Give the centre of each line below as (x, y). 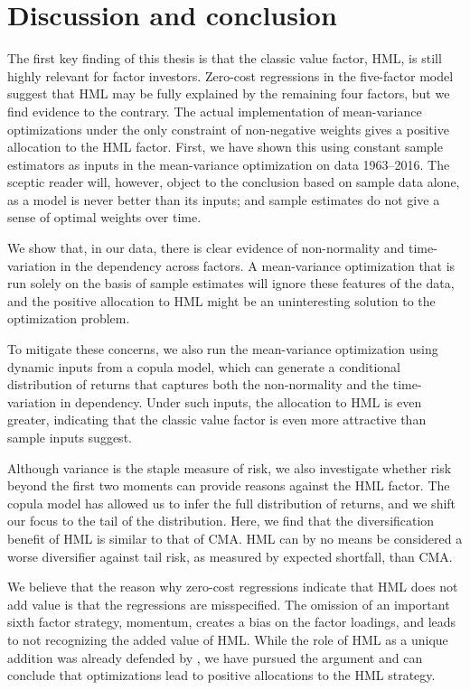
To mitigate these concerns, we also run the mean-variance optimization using (223, 349)
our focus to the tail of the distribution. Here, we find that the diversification (221, 521)
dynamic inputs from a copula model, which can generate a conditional (204, 366)
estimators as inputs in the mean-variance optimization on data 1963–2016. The (229, 164)
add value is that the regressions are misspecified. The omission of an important (229, 604)
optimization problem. (69, 318)
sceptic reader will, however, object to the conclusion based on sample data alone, (234, 182)
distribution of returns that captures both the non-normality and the (198, 384)
